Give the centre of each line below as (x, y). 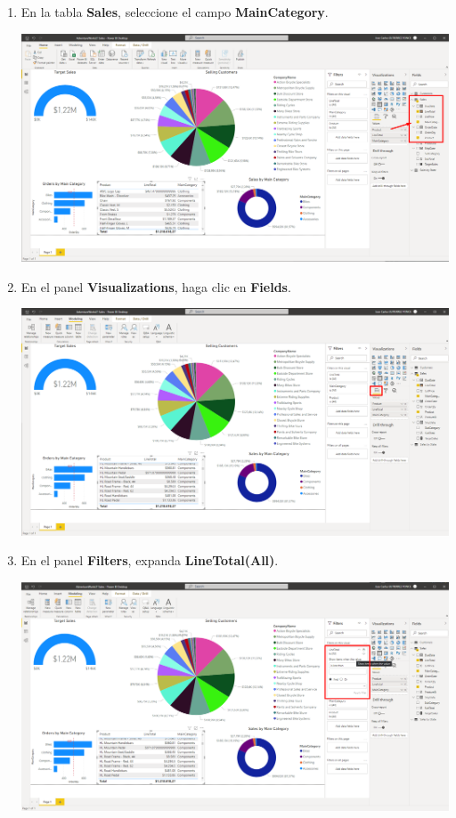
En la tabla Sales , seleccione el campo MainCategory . (175, 12)
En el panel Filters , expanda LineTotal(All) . (150, 560)
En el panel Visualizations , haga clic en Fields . (156, 286)
